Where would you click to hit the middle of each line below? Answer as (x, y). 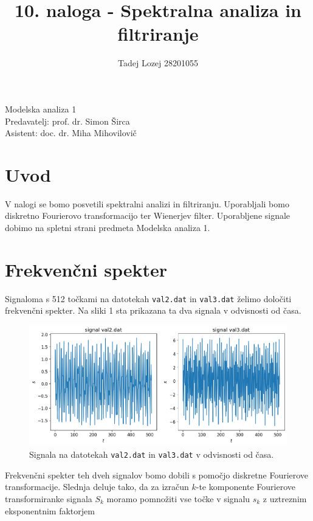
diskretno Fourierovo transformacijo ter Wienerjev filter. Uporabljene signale (148, 216)
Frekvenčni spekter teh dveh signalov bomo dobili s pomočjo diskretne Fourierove (157, 474)
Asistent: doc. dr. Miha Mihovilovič (71, 133)
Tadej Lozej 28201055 (158, 63)
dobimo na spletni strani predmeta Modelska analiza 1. (108, 227)
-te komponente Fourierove (246, 487)
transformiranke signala (49, 498)
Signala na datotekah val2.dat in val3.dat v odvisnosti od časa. (152, 454)
